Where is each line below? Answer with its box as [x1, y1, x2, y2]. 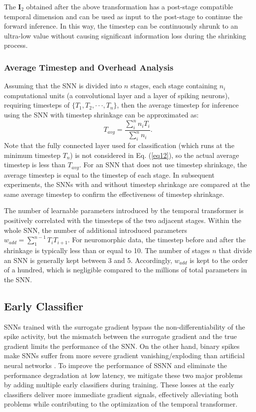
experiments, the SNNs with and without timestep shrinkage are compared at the [4, 179, 250, 189]
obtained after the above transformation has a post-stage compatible [26, 1, 233, 11]
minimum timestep [4, 150, 61, 160]
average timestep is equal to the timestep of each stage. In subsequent [4, 169, 215, 180]
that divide [219, 245, 252, 256]
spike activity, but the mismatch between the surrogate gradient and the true [4, 331, 237, 341]
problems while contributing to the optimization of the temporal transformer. [4, 399, 238, 409]
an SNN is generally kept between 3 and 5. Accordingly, [4, 255, 172, 265]
